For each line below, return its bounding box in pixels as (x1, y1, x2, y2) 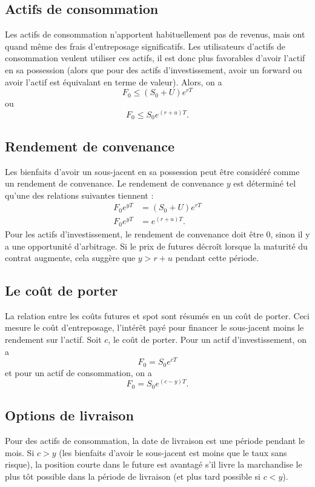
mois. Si (5, 446, 35, 459)
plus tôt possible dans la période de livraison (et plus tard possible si (5, 469, 261, 482)
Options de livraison (5, 406, 134, 425)
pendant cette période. (175, 251, 259, 264)
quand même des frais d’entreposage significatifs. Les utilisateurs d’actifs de (5, 39, 285, 52)
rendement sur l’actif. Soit (5, 333, 102, 346)
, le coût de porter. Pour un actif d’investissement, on (108, 333, 307, 346)
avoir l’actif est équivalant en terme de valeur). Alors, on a (5, 75, 222, 88)
